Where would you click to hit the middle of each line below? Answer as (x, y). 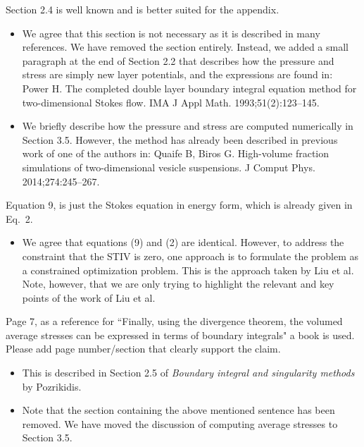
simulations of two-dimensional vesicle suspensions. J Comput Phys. (169, 167)
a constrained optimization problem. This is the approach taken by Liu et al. (188, 270)
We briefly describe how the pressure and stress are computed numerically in (188, 126)
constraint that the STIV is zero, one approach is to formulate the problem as (190, 256)
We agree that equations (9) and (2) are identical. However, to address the (183, 242)
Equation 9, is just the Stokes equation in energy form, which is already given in (179, 205)
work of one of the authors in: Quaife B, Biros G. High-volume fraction (175, 153)
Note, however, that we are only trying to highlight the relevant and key (178, 284)
